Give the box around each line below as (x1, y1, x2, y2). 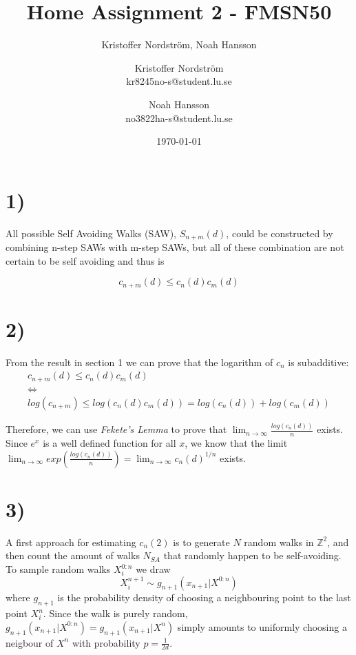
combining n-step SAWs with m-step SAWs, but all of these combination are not (6, 240, 344, 254)
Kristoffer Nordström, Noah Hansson (101, 37, 257, 52)
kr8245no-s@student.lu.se (126, 74, 232, 88)
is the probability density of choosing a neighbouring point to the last (57, 590, 351, 605)
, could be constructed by (226, 225, 333, 240)
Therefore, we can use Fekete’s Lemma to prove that (6, 422, 227, 436)
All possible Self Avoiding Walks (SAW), (6, 225, 176, 240)
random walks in (244, 534, 314, 549)
